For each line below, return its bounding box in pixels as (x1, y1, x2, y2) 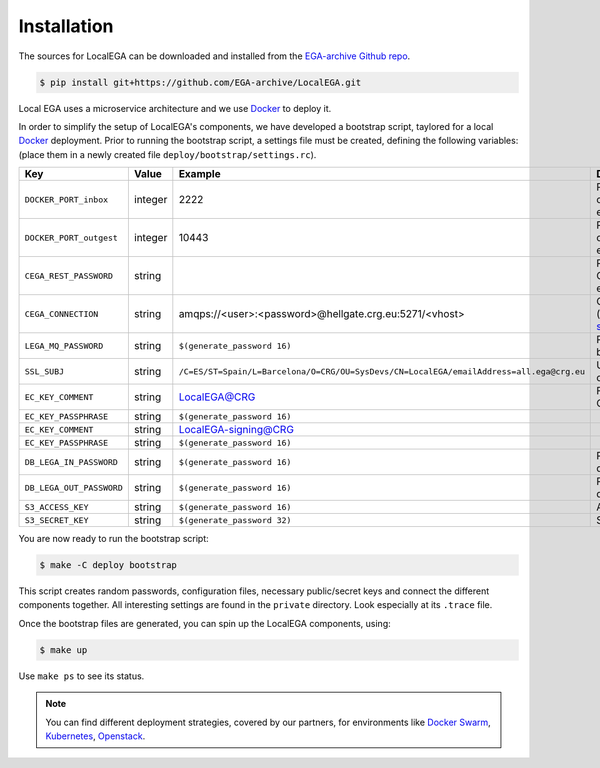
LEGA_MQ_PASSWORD (24, 340, 104, 351)
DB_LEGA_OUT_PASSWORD (24, 482, 124, 493)
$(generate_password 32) (178, 515, 292, 525)
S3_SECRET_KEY (24, 515, 89, 525)
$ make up (39, 644, 88, 655)
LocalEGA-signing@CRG (178, 423, 295, 437)
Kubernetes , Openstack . (45, 730, 146, 742)
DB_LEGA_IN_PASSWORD (24, 456, 119, 467)
